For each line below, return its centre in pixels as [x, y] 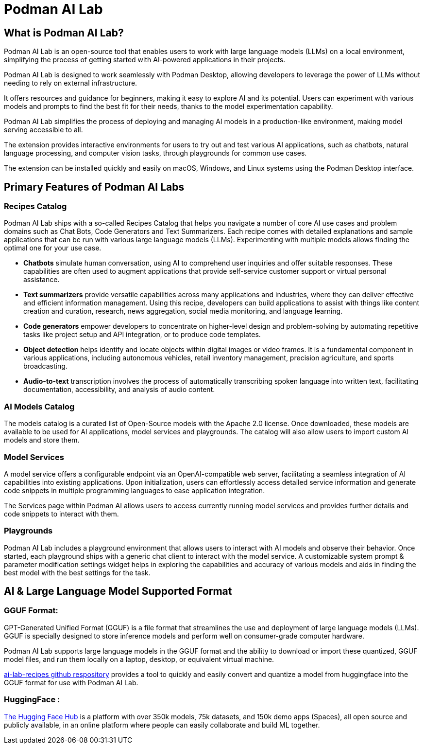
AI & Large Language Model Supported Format [118, 591]
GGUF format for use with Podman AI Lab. [71, 682]
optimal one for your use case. [53, 248]
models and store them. [42, 440]
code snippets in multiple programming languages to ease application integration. [135, 490]
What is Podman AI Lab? [64, 33]
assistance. [42, 280]
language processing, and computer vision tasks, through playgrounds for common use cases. [155, 153]
